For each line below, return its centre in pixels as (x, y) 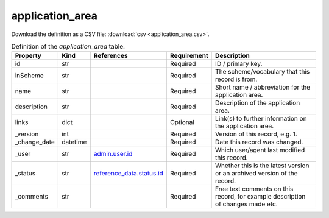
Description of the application (258, 103)
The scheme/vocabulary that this (263, 72)
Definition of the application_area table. (68, 47)
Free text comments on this (254, 189)
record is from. (236, 79)
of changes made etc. (247, 204)
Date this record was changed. (259, 142)
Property (28, 56)
